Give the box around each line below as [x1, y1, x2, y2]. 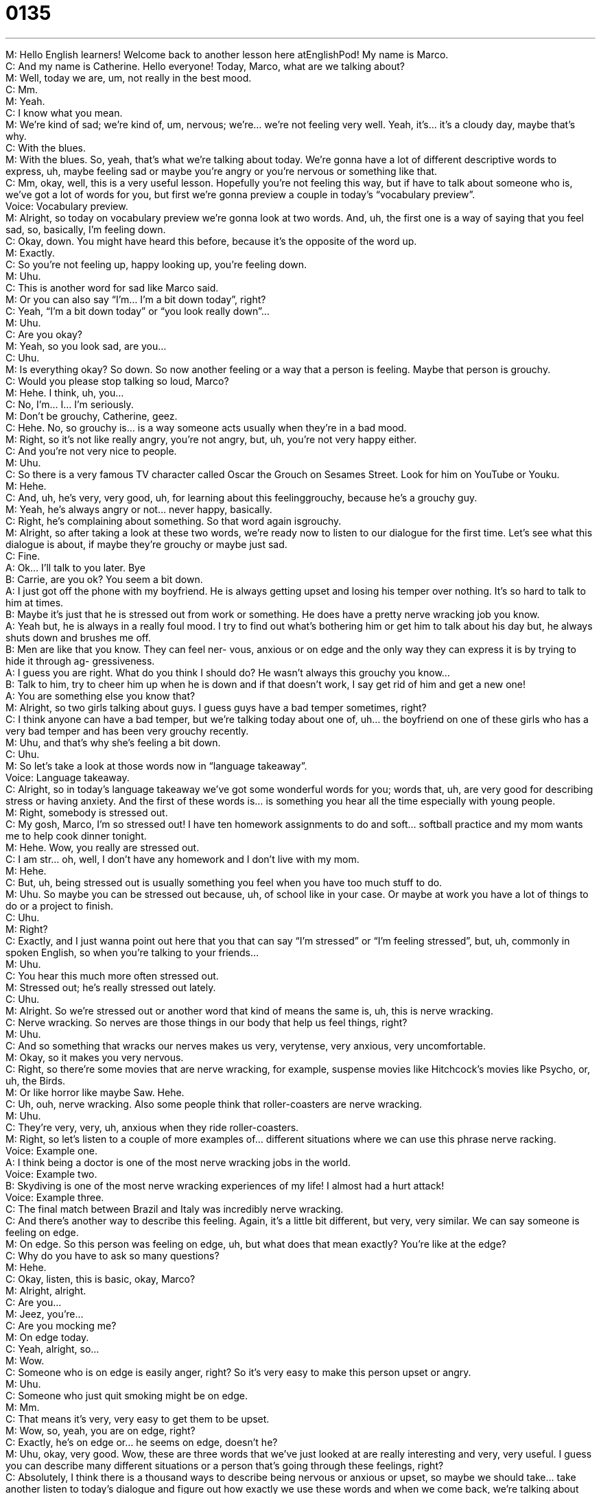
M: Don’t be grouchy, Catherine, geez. [5, 410, 178, 422]
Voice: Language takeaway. [5, 771, 130, 783]
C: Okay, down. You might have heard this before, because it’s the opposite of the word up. [5, 235, 417, 247]
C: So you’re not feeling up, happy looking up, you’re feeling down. [5, 258, 307, 270]
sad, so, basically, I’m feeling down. [5, 223, 166, 235]
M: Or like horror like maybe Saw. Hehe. [5, 1086, 185, 1098]
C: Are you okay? [5, 328, 82, 340]
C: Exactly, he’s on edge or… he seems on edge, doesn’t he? [5, 1436, 278, 1448]
